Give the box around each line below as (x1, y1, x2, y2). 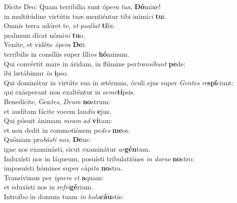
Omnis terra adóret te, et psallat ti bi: (4, 20, 115, 31)
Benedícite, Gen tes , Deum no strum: (4, 96, 110, 106)
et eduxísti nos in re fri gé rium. (4, 182, 93, 192)
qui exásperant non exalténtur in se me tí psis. (4, 87, 135, 97)
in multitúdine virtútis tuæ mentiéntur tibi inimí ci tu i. (4, 11, 167, 21)
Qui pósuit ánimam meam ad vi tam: (4, 115, 112, 125)
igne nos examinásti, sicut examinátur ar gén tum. (4, 143, 150, 154)
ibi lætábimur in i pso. (4, 68, 69, 78)
